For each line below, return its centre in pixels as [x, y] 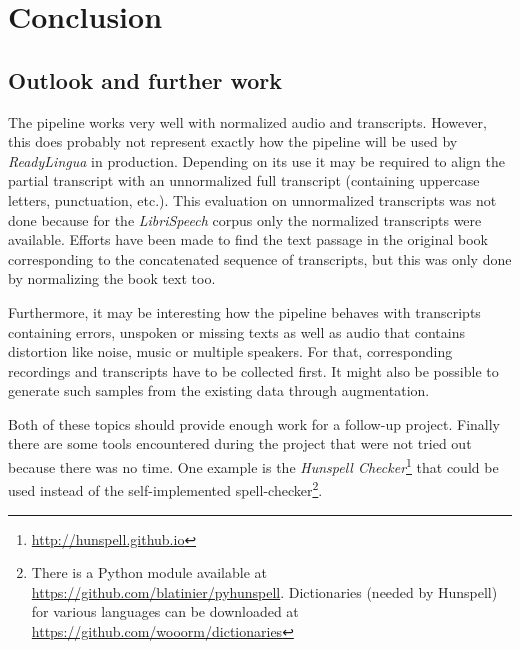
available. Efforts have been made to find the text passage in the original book [248, 239]
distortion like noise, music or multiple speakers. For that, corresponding [230, 351]
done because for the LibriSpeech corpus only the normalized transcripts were [245, 219]
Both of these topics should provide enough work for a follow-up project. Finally [254, 423]
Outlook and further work [145, 79]
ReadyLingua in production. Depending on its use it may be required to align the [256, 160]
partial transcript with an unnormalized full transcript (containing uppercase [244, 180]
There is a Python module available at [149, 572]
